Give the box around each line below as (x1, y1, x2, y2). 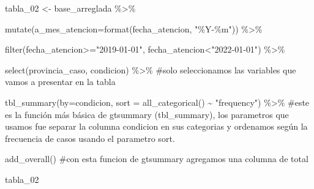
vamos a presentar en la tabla (5, 75, 116, 88)
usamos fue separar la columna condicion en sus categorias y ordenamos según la (5, 120, 308, 133)
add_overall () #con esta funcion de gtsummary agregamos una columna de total (5, 152, 308, 165)
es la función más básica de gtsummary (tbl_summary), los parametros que (5, 108, 289, 120)
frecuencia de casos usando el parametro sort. (5, 132, 175, 144)
